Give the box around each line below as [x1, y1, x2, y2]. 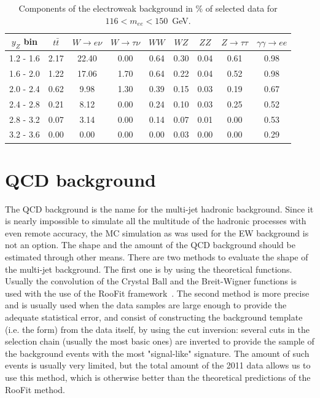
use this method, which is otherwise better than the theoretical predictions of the [5, 370, 311, 383]
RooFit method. [5, 383, 66, 396]
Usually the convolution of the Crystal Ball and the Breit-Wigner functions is [5, 275, 297, 287]
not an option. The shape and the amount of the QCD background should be [5, 238, 295, 251]
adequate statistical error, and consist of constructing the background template [5, 311, 303, 324]
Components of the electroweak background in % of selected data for [18, 2, 278, 14]
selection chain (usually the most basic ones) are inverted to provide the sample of [5, 335, 314, 348]
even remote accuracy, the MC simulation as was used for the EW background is [5, 226, 309, 239]
